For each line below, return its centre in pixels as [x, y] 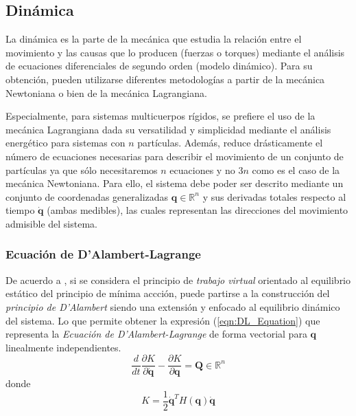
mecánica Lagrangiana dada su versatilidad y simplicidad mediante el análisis [168, 129]
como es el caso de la [296, 169]
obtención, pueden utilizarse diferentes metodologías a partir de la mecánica [165, 79]
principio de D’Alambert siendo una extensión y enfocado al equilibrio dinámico [173, 306]
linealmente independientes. [63, 347]
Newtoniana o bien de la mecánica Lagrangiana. [106, 92]
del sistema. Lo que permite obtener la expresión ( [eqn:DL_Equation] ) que [163, 320]
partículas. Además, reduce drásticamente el [230, 143]
